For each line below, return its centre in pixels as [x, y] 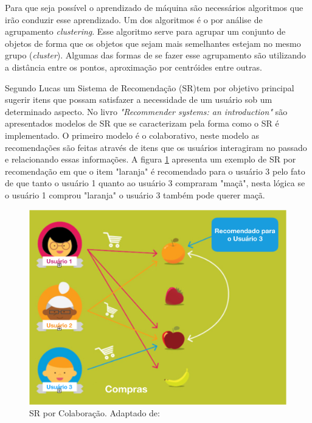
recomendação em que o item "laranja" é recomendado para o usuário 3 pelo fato [155, 171]
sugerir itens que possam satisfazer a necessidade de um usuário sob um [139, 100]
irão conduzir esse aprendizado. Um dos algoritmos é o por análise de [134, 19]
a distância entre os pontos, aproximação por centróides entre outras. [133, 67]
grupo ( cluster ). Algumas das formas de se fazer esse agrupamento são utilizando [155, 55]
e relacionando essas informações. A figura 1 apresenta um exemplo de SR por [151, 159]
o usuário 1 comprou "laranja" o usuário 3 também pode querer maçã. [135, 194]
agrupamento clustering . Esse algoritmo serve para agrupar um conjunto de [145, 31]
